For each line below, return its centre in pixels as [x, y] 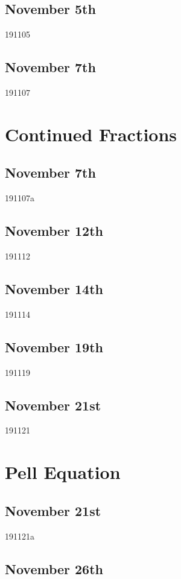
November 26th [54, 568]
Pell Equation [63, 472]
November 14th [54, 288]
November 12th [54, 231]
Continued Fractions [91, 134]
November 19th [54, 346]
